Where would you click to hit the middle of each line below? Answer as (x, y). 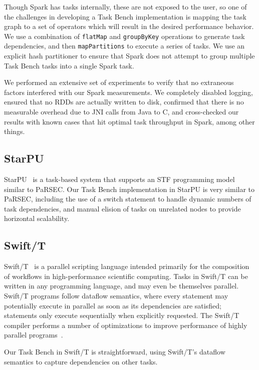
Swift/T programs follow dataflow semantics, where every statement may (116, 295)
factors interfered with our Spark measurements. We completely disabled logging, (128, 92)
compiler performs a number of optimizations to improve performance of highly (126, 325)
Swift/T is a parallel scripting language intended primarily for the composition (127, 266)
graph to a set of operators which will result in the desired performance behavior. (129, 26)
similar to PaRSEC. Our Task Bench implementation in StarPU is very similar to (129, 189)
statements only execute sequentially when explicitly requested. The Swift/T (122, 315)
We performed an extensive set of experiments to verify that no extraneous (119, 82)
